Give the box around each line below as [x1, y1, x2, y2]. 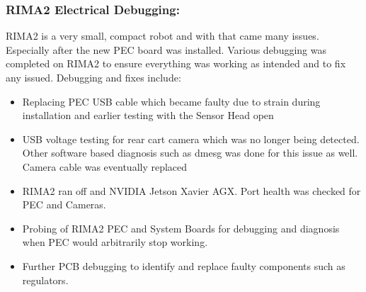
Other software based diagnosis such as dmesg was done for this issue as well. [22, 145, 358, 160]
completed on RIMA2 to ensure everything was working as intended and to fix [6, 56, 346, 71]
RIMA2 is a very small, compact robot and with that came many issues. [6, 28, 319, 43]
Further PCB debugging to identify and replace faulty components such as [22, 258, 345, 273]
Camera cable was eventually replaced [22, 159, 188, 174]
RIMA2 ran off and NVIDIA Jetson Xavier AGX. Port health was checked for [22, 183, 361, 198]
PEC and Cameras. [22, 197, 106, 212]
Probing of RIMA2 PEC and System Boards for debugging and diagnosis [22, 220, 340, 235]
